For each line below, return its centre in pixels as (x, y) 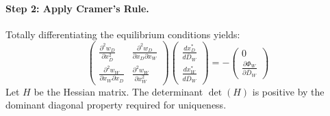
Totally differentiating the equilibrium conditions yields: (123, 34)
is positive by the (288, 91)
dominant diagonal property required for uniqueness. (116, 105)
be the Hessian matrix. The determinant (118, 91)
